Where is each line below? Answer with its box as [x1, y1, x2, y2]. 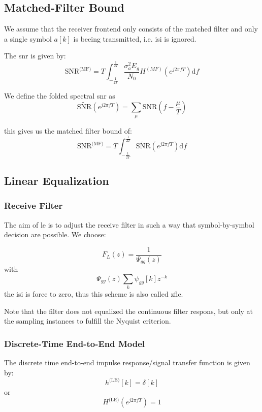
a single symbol [4, 33, 52, 44]
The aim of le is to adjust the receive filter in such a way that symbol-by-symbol [4, 219, 254, 230]
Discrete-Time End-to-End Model [4, 337, 145, 350]
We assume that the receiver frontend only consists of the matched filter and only [4, 23, 258, 34]
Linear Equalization [4, 173, 109, 188]
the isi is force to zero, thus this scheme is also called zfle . [4, 289, 183, 299]
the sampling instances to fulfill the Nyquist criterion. [4, 315, 171, 326]
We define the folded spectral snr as [4, 90, 115, 101]
